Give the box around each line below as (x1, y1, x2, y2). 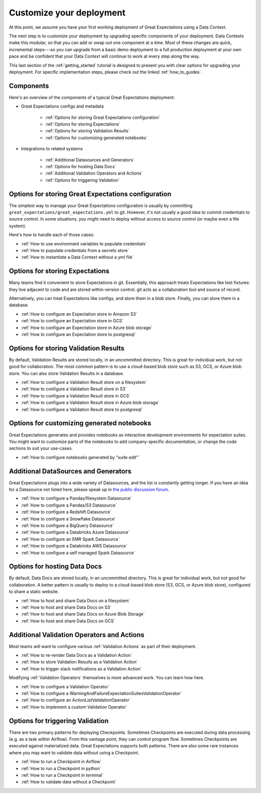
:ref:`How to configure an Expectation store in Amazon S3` (21, 311, 137, 317)
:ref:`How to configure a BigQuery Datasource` (21, 523, 114, 528)
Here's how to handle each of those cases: (9, 232, 94, 238)
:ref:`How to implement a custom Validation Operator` (21, 704, 128, 710)
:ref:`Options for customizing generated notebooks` (45, 135, 148, 141)
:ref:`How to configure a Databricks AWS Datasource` (21, 543, 128, 549)
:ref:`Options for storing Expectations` (45, 121, 121, 127)
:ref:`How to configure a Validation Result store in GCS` (21, 393, 130, 398)
